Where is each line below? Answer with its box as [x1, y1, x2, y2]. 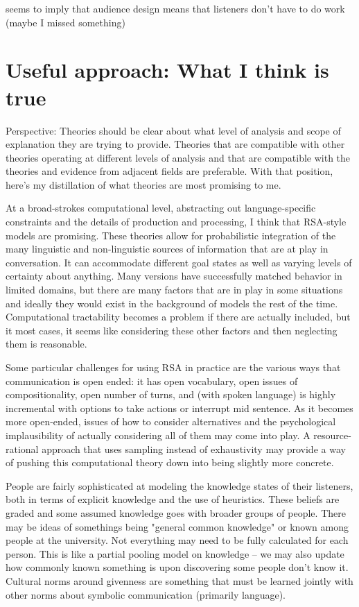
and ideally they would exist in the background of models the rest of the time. [6, 296, 338, 310]
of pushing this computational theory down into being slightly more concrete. [6, 455, 334, 470]
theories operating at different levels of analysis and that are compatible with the [6, 150, 351, 164]
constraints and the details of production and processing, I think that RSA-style [6, 214, 347, 229]
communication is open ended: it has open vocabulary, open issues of [6, 373, 298, 388]
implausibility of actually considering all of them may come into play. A [6, 427, 310, 442]
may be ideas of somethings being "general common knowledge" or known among [6, 519, 349, 533]
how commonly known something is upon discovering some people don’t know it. [6, 560, 349, 574]
